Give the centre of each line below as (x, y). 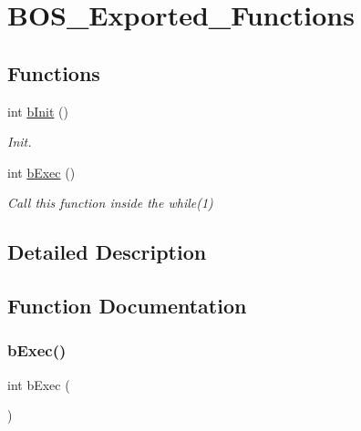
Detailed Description (107, 252)
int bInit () (38, 111)
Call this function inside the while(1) (110, 203)
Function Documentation (127, 306)
